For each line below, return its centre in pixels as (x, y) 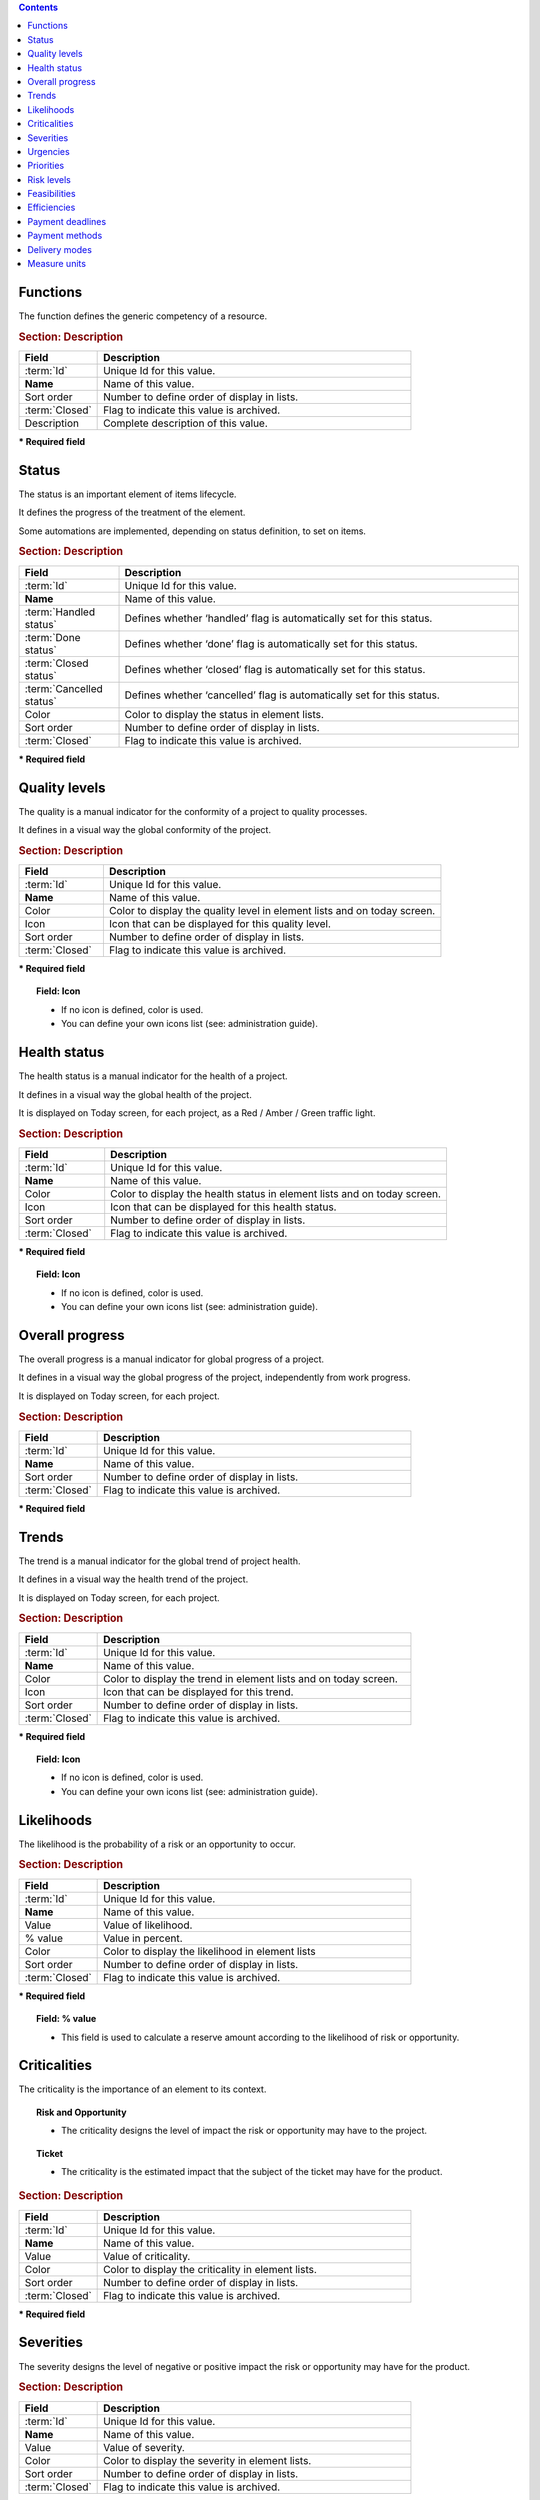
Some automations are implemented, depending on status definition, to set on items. (192, 531)
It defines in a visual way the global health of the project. (135, 1094)
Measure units (57, 264)
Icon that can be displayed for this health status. (223, 1207)
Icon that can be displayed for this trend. (198, 1692)
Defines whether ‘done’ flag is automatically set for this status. (271, 643)
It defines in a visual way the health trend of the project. (133, 1579)
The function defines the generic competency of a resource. (143, 316)
